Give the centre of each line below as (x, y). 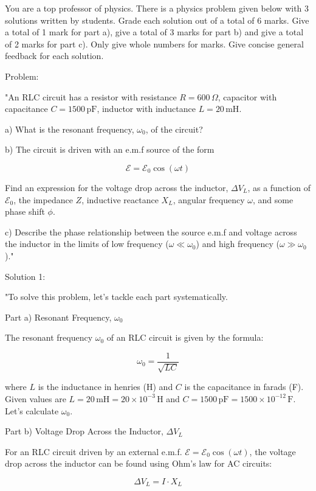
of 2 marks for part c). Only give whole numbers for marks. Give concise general (154, 44)
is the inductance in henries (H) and (105, 387)
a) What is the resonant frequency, (70, 129)
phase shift (25, 211)
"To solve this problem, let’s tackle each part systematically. (116, 297)
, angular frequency (209, 199)
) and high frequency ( (238, 244)
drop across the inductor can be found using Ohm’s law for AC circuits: (139, 463)
